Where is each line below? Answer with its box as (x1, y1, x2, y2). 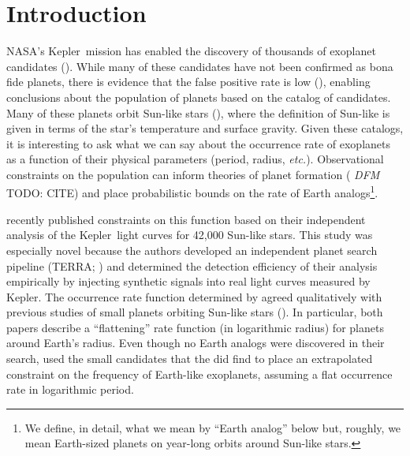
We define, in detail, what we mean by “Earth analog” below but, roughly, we (24, 419, 401, 435)
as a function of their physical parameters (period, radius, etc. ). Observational (6, 151, 384, 167)
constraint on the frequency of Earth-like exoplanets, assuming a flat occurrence (6, 365, 393, 382)
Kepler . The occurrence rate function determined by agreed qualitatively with (6, 288, 382, 305)
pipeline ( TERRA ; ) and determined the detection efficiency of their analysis (6, 257, 378, 274)
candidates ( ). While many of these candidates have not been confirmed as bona (6, 58, 393, 74)
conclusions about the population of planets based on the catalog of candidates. (6, 88, 391, 105)
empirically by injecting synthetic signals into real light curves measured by (6, 273, 371, 290)
